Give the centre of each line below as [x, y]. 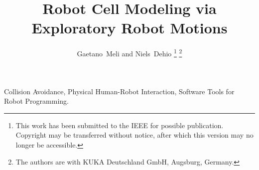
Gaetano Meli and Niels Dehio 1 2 [129, 53]
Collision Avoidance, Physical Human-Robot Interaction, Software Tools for [119, 91]
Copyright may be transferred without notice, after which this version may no [134, 135]
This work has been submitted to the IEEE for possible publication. [120, 125]
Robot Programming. [36, 101]
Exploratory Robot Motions [129, 28]
